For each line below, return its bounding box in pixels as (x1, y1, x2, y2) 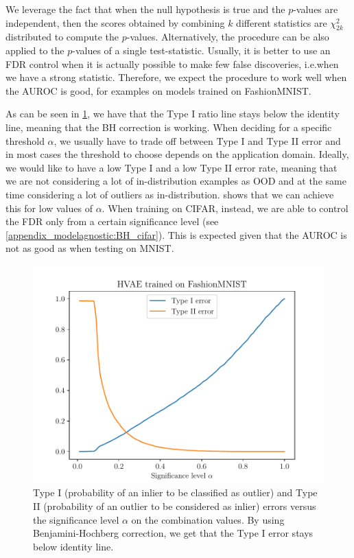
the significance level (33, 512, 119, 526)
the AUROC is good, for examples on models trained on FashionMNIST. (5, 83, 311, 97)
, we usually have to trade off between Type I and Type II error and (54, 133, 341, 148)
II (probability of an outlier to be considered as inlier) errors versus (33, 499, 316, 513)
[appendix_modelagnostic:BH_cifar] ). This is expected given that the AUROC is (5, 227, 347, 242)
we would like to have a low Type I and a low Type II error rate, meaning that (5, 160, 338, 174)
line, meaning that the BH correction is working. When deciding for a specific (5, 119, 332, 134)
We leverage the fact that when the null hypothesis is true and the (5, 2, 285, 16)
